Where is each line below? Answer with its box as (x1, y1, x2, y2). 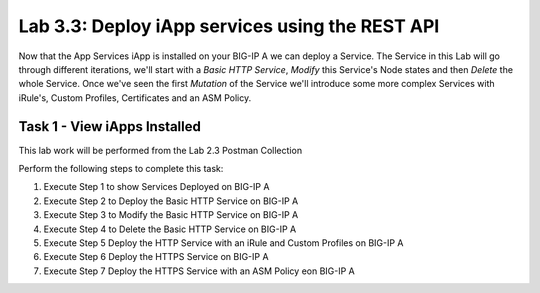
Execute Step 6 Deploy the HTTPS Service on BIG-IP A (43, 251, 269, 263)
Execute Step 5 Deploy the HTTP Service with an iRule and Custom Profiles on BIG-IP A (43, 236, 404, 249)
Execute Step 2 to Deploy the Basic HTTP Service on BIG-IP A (43, 195, 299, 207)
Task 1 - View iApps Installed (18, 118, 202, 135)
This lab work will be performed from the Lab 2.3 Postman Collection (18, 144, 303, 156)
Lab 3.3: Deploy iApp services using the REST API (18, 15, 440, 37)
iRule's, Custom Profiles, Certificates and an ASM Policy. (18, 91, 252, 104)
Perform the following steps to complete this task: (18, 163, 224, 175)
